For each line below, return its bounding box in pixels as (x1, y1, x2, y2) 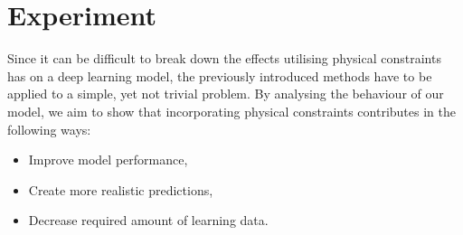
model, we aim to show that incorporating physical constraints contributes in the (7, 101, 456, 120)
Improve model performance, (28, 150, 188, 169)
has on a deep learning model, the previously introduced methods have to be (7, 66, 432, 85)
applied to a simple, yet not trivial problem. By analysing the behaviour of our (7, 84, 444, 103)
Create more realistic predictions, (28, 180, 213, 199)
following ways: (7, 119, 91, 138)
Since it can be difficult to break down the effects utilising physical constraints (7, 49, 441, 68)
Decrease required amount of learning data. (28, 211, 269, 230)
